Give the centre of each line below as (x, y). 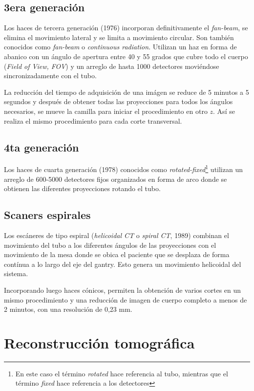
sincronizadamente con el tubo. (50, 76)
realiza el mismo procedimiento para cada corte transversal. (93, 120)
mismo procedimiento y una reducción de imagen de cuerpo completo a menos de (126, 299)
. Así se (224, 111)
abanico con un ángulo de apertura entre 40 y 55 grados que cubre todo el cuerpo (126, 56)
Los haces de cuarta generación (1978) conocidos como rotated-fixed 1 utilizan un (123, 168)
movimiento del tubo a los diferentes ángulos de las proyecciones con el (110, 245)
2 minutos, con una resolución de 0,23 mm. (68, 309)
